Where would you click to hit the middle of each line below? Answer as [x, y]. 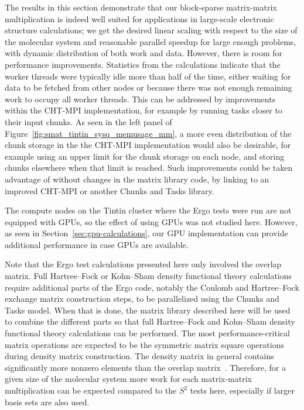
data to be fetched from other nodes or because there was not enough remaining [148, 87]
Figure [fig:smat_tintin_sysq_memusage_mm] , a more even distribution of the [148, 133]
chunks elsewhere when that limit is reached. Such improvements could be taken [149, 168]
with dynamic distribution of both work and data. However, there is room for [144, 53]
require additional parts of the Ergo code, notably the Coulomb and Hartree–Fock [152, 287]
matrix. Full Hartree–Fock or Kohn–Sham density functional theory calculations [148, 276]
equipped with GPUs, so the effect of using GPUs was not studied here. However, [151, 221]
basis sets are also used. [47, 402]
